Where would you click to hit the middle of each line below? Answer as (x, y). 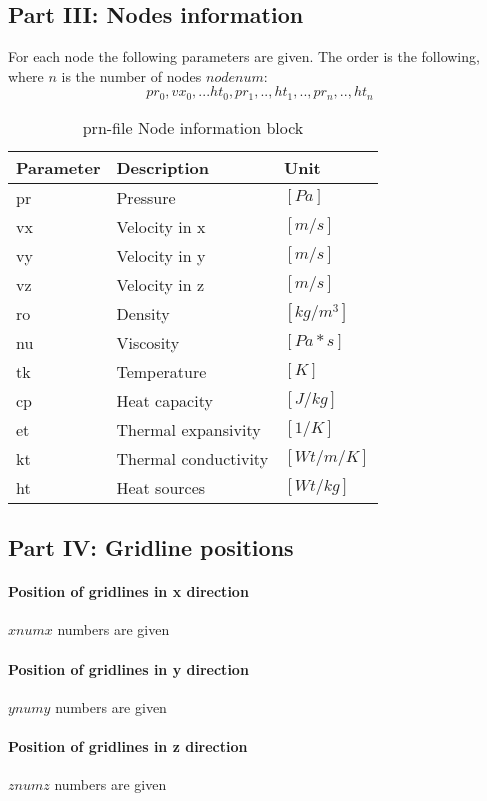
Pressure (146, 197)
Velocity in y (161, 255)
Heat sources (161, 487)
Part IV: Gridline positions (151, 547)
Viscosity (148, 342)
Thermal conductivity (192, 458)
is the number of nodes (131, 75)
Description (163, 167)
